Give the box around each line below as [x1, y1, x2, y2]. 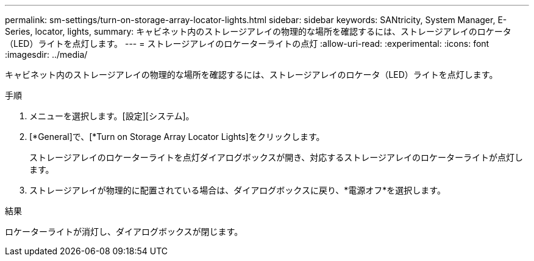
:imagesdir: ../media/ [5, 49, 88, 60]
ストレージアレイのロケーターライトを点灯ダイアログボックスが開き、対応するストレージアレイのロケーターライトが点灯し [29, 152, 524, 162]
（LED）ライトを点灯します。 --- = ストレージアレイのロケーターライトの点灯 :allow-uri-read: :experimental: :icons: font [5, 38, 489, 49]
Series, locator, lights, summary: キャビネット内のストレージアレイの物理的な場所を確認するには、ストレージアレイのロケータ [5, 26, 511, 37]
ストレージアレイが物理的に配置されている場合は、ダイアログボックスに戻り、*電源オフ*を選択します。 [29, 185, 446, 195]
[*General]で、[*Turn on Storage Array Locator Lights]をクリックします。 [29, 131, 325, 142]
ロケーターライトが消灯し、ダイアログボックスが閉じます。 [5, 226, 243, 237]
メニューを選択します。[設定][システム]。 [29, 111, 194, 121]
